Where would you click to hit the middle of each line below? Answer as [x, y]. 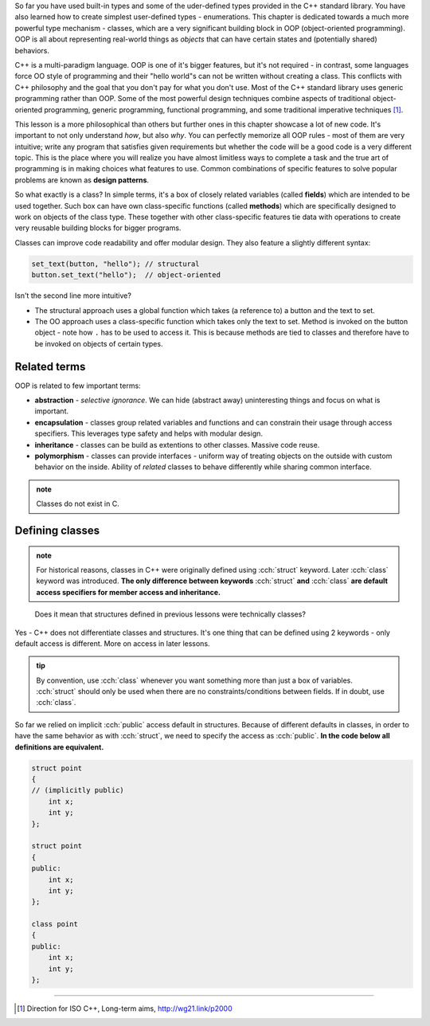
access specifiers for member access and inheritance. [128, 592]
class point [55, 924]
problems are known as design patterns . [82, 180]
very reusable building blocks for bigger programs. [98, 228]
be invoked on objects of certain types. [99, 343]
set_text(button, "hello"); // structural [115, 264]
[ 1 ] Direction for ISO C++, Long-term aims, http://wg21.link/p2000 [125, 1008]
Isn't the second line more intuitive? [73, 296]
